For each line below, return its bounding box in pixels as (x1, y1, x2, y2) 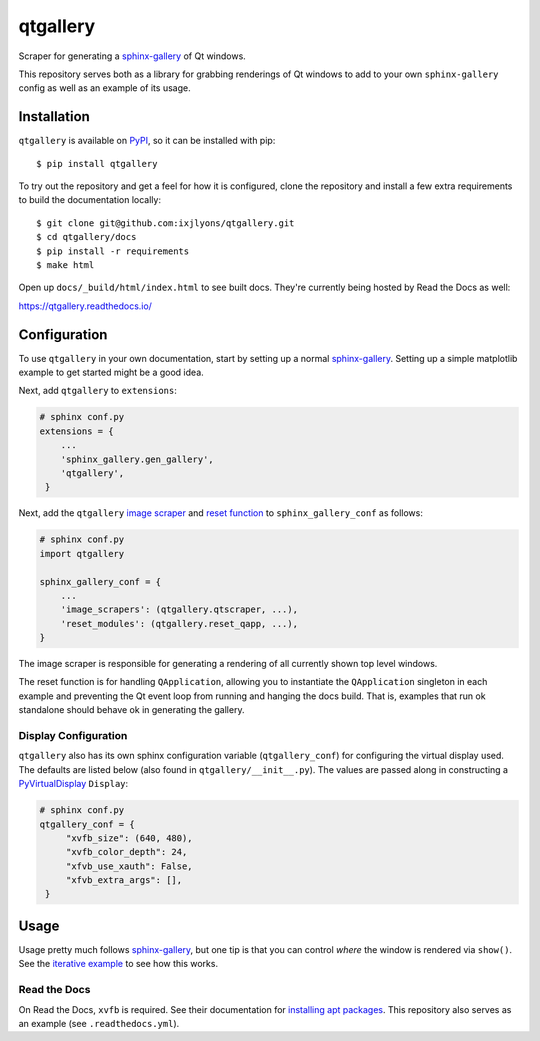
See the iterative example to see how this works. (18, 958, 219, 970)
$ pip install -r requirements (36, 245, 190, 257)
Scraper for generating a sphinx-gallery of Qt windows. (18, 50, 247, 62)
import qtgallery (39, 548, 125, 559)
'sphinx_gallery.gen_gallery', (60, 453, 214, 465)
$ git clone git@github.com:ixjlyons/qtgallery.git (36, 217, 295, 229)
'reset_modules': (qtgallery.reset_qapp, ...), (60, 618, 299, 629)
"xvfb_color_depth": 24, (65, 846, 188, 858)
